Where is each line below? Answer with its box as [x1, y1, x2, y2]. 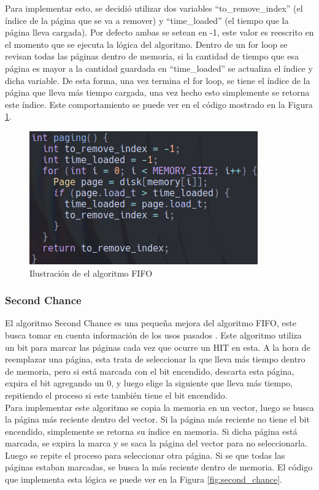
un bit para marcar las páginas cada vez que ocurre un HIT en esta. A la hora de [5, 340, 310, 353]
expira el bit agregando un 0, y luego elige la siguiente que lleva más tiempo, [5, 377, 293, 389]
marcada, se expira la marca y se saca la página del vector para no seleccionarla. [5, 437, 307, 450]
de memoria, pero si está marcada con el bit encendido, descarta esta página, [5, 364, 294, 377]
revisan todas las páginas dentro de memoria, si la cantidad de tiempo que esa [5, 50, 299, 63]
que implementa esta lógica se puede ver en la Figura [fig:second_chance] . [5, 473, 282, 486]
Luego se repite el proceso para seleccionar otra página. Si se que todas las [5, 448, 285, 461]
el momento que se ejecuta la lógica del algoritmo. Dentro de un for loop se [5, 37, 288, 50]
